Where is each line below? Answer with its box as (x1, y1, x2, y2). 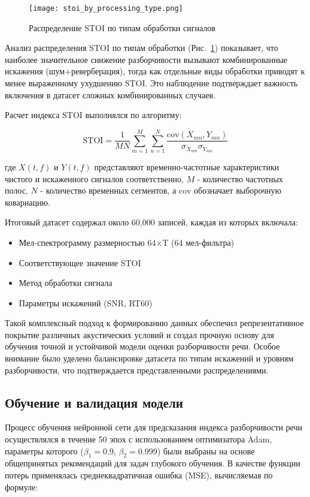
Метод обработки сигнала (19, 276, 113, 289)
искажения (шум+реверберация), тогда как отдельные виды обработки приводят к (5, 65, 305, 77)
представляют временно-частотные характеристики (94, 160, 279, 173)
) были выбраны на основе (157, 444, 255, 457)
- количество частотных (197, 172, 283, 185)
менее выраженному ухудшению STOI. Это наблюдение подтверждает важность (5, 77, 298, 89)
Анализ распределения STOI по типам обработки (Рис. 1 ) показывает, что (5, 41, 278, 54)
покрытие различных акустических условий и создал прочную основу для (5, 328, 274, 341)
